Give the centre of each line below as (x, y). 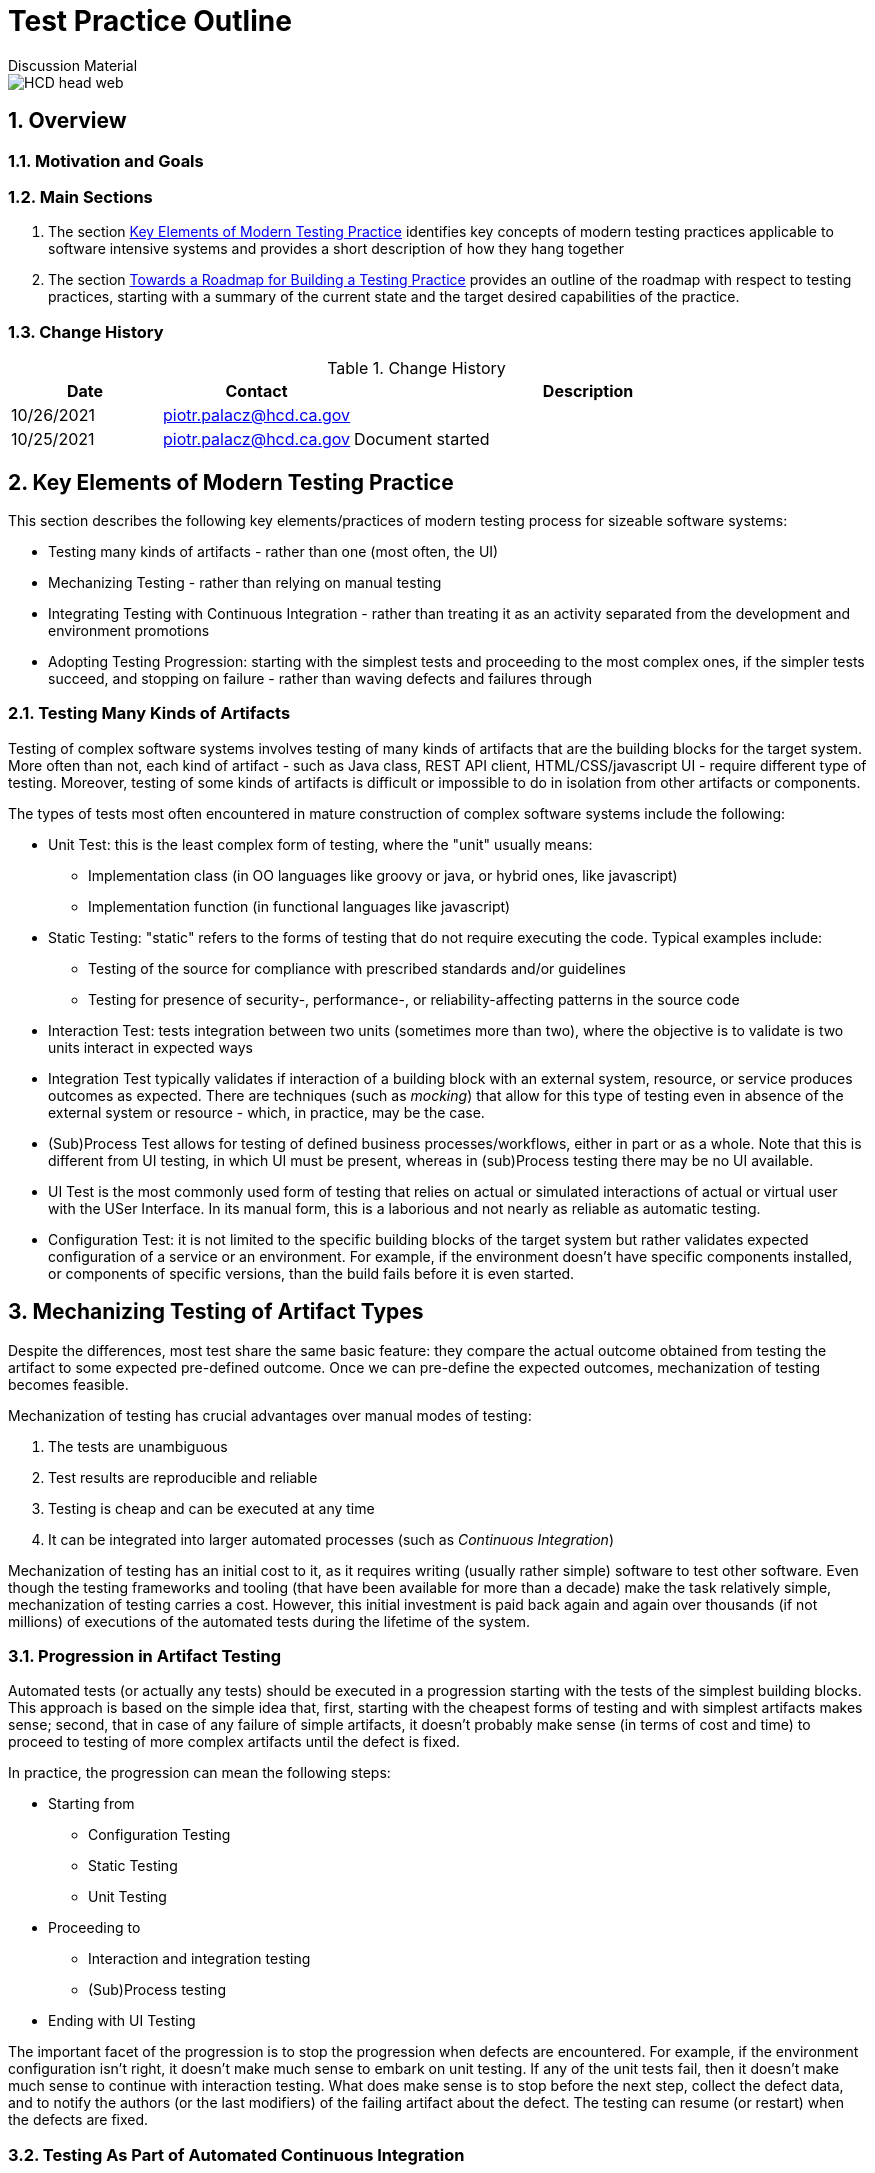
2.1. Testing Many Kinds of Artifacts (149, 713)
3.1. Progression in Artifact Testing (144, 1655)
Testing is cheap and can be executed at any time (211, 1508)
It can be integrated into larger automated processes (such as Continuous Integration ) (331, 1539)
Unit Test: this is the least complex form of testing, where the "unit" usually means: (320, 844)
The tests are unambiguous (138, 1446)
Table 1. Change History (416, 368)
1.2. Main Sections (80, 196)
